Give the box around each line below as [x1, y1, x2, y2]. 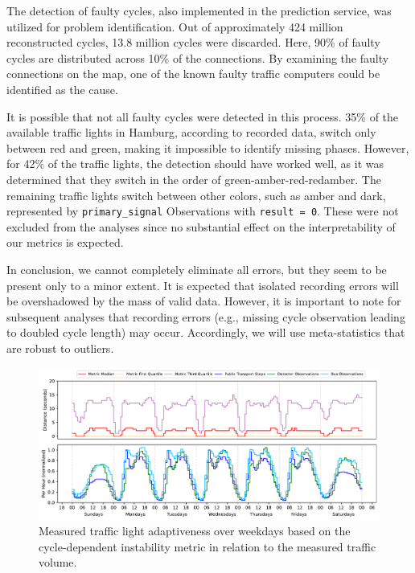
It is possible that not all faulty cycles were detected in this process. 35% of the [6, 108, 399, 125]
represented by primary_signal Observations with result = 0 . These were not [6, 203, 399, 219]
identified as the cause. [6, 80, 118, 97]
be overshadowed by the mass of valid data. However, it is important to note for [6, 293, 401, 309]
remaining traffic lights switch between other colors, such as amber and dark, [6, 186, 386, 203]
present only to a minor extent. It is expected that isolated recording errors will [6, 276, 399, 293]
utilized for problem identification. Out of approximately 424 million [6, 18, 343, 35]
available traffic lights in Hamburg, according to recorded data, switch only [6, 124, 376, 141]
